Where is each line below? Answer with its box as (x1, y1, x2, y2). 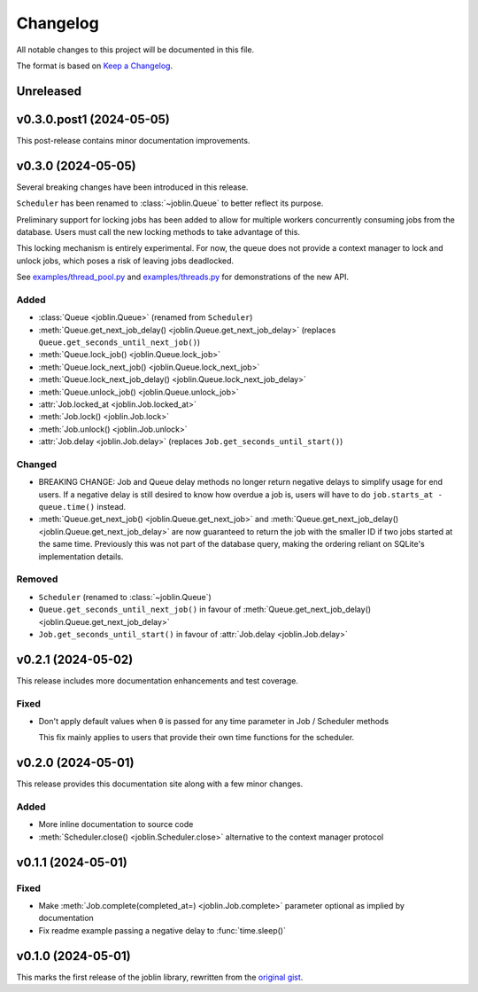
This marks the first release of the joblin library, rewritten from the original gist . (16, 972, 304, 982)
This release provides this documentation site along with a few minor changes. (16, 778, 304, 789)
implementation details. (38, 551, 124, 562)
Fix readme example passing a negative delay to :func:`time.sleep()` (38, 925, 287, 935)
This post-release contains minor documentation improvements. (16, 135, 251, 145)
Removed (16, 573, 58, 585)
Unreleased (16, 83, 82, 98)
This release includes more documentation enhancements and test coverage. (16, 675, 298, 686)
